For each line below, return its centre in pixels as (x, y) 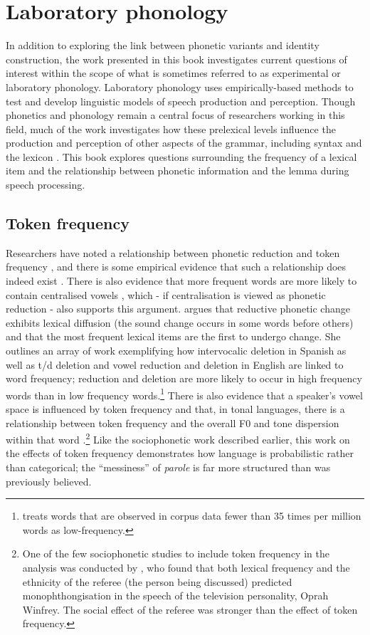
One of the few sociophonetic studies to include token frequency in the (176, 553)
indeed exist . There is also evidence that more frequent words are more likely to (181, 281)
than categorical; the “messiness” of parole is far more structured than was (168, 467)
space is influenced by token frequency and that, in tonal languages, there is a (175, 409)
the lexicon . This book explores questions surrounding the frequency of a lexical (181, 156)
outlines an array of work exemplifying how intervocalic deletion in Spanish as (176, 351)
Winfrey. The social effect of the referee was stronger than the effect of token (190, 609)
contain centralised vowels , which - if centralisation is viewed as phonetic (166, 294)
